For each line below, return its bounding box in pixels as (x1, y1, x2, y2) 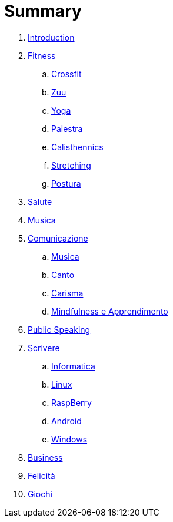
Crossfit (51, 68, 82, 79)
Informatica (51, 361, 95, 371)
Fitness (28, 50, 56, 61)
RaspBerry (51, 397, 92, 408)
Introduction (28, 32, 75, 42)
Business (28, 452, 63, 462)
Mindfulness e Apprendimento (51, 306, 168, 316)
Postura (51, 178, 81, 189)
